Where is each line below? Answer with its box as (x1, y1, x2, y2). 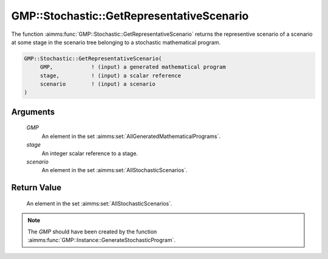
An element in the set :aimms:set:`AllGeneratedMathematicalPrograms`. (41, 133, 221, 140)
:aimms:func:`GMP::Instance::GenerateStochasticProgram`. (27, 237, 176, 244)
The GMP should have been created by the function (27, 228, 157, 235)
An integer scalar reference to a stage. (41, 150, 138, 157)
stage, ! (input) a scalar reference (39, 72, 182, 79)
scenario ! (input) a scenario (39, 81, 156, 88)
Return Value (11, 182, 62, 193)
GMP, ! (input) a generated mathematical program (39, 64, 226, 71)
